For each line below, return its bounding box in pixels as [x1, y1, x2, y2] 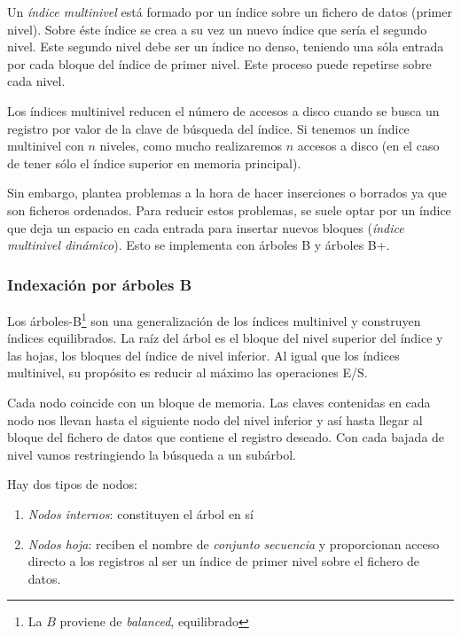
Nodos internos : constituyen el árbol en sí [27, 504, 254, 523]
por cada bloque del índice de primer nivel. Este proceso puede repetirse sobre [7, 54, 432, 73]
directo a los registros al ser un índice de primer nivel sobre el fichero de [27, 552, 420, 570]
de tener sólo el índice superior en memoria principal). [7, 153, 301, 172]
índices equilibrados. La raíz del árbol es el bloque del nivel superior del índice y [7, 329, 443, 347]
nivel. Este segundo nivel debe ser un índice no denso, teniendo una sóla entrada [7, 37, 444, 56]
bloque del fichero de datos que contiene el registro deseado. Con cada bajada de [7, 428, 445, 446]
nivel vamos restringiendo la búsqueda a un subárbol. [7, 445, 296, 463]
